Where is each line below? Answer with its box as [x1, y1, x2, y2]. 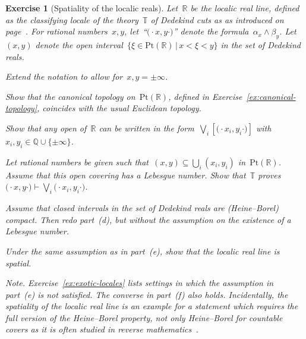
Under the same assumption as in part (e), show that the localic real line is [5, 244, 280, 257]
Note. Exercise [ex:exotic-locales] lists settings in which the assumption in [5, 277, 274, 289]
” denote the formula [173, 25, 249, 37]
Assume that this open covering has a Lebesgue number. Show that [5, 168, 246, 181]
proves [258, 168, 281, 181]
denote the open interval [35, 38, 123, 51]
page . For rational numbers [5, 25, 108, 37]
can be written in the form [99, 121, 194, 134]
